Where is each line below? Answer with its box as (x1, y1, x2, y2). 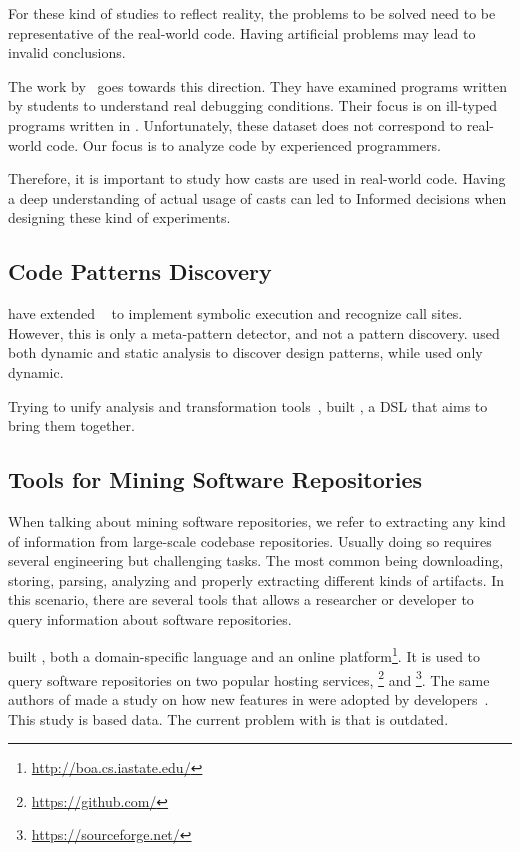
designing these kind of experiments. (8, 207, 231, 228)
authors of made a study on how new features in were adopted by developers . (8, 688, 489, 709)
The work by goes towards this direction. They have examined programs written (8, 75, 508, 96)
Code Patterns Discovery (8, 256, 272, 287)
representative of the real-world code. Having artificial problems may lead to (8, 22, 476, 43)
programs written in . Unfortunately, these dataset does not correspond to (8, 114, 463, 135)
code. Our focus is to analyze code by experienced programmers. (46, 134, 441, 155)
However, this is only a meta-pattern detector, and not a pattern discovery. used (8, 322, 500, 343)
